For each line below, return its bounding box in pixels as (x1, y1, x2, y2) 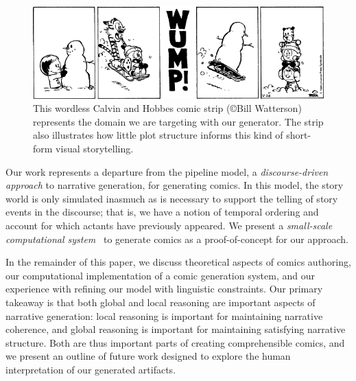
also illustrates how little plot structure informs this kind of (33, 128, 283, 142)
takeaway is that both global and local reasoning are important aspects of (5, 295, 316, 309)
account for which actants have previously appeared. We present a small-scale (5, 218, 333, 233)
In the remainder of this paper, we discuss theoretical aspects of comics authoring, (5, 255, 351, 269)
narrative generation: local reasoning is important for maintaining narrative (5, 308, 323, 323)
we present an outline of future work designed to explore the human (5, 349, 291, 363)
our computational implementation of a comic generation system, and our (5, 268, 315, 282)
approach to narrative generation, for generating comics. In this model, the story (5, 178, 344, 192)
